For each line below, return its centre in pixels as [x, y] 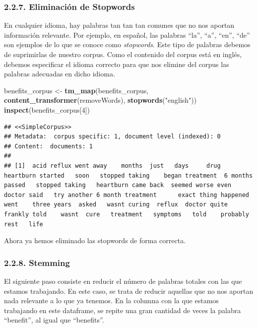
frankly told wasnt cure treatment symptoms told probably [127, 214]
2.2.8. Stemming [37, 262]
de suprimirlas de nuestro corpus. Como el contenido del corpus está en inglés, [123, 54]
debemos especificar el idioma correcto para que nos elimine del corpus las [117, 64]
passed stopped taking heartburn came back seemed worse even [118, 185]
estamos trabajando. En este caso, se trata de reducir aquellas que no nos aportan [129, 291]
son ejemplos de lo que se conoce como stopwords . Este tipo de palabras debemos [127, 44]
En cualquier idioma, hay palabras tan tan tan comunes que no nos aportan [119, 25]
